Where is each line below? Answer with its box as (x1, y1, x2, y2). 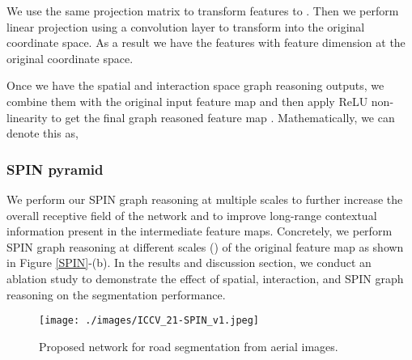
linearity (6, 108, 48, 125)
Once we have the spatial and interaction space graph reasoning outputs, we (6, 77, 384, 94)
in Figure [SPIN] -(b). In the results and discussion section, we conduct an (6, 254, 372, 271)
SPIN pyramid (6, 159, 104, 179)
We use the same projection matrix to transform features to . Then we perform (6, 2, 399, 19)
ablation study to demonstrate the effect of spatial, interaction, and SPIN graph (6, 269, 404, 286)
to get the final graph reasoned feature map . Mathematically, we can (51, 108, 395, 125)
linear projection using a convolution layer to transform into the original (6, 18, 365, 35)
